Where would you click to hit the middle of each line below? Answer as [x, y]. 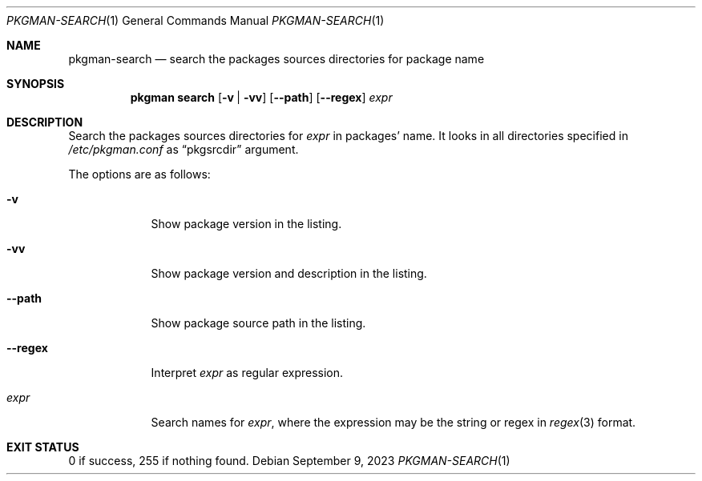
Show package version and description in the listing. [289, 273]
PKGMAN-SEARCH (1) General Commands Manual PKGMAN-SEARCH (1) [196, 20]
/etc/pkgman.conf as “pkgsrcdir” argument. [184, 149]
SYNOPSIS [36, 84]
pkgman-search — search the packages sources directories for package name [276, 59]
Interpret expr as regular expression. [247, 373]
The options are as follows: [139, 174]
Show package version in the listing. [246, 224]
